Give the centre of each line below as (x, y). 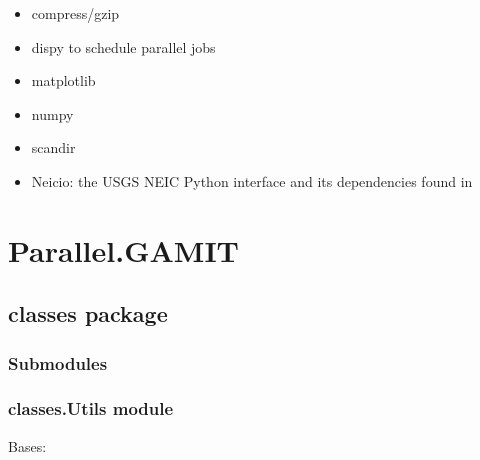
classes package (88, 313)
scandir (53, 147)
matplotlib (63, 80)
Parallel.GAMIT (124, 249)
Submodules (58, 362)
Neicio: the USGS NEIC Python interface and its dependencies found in (252, 180)
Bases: (27, 445)
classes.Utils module (91, 408)
